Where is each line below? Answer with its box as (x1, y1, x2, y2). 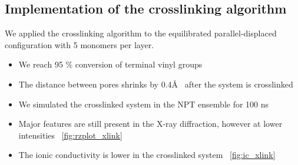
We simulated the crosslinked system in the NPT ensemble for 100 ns (18, 97, 269, 110)
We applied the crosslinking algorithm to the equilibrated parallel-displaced (5, 27, 277, 39)
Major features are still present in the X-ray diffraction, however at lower (18, 117, 283, 130)
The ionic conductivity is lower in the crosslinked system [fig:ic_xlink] (18, 149, 276, 161)
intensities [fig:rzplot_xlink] (18, 129, 122, 141)
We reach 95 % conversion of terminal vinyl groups (18, 58, 203, 70)
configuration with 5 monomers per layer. (5, 38, 154, 50)
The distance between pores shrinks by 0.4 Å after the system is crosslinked (18, 78, 293, 90)
